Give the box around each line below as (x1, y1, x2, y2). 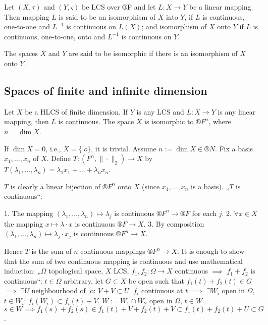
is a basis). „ (191, 181, 230, 191)
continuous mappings (80, 246, 145, 256)
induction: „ (4, 265, 41, 276)
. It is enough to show (177, 246, 245, 256)
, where (208, 116, 231, 127)
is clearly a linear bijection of (10, 181, 100, 191)
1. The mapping (4, 207, 53, 218)
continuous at (141, 285, 183, 296)
